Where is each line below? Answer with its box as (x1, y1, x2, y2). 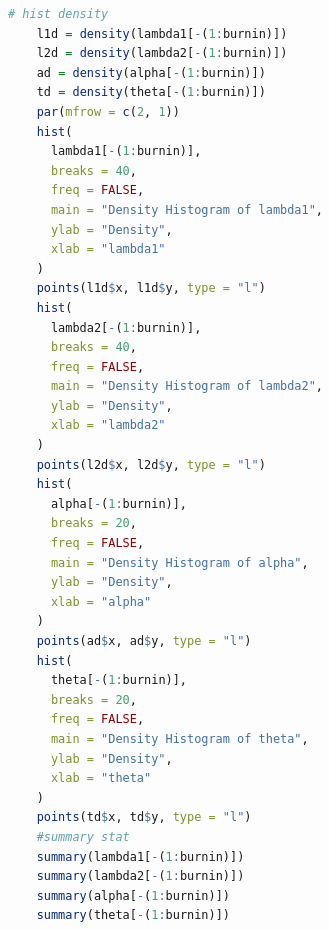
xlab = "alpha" (50, 594, 152, 609)
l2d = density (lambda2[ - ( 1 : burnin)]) (36, 46, 288, 61)
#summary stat (36, 829, 130, 844)
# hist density (8, 7, 109, 21)
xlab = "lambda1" (50, 242, 166, 257)
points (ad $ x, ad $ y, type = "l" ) (36, 634, 252, 648)
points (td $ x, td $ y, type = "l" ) (36, 810, 252, 825)
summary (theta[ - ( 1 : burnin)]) (36, 908, 231, 923)
